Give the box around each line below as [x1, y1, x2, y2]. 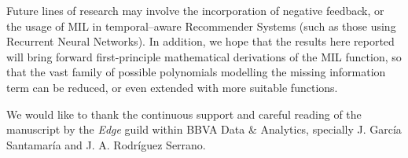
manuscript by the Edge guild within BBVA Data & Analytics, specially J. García [6, 121, 402, 138]
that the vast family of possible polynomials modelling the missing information [6, 64, 386, 80]
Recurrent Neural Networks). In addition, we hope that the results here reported [6, 33, 395, 50]
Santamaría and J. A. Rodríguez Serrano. [6, 136, 206, 152]
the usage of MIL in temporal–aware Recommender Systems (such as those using [6, 17, 396, 34]
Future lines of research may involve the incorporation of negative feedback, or [6, 2, 384, 18]
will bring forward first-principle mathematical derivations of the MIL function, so [6, 48, 402, 64]
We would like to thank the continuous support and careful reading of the [6, 105, 362, 122]
